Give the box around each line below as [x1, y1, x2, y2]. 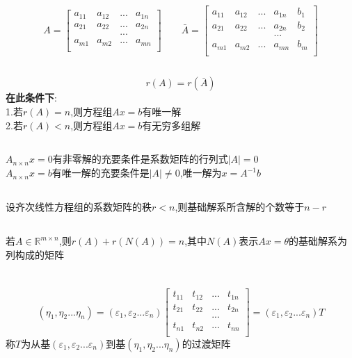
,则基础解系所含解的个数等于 [175, 200, 305, 214]
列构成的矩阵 [6, 247, 64, 261]
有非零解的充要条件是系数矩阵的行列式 [52, 152, 228, 166]
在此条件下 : [6, 90, 57, 105]
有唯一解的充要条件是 [51, 165, 150, 180]
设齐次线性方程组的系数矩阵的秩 [6, 200, 152, 214]
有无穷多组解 [142, 117, 201, 132]
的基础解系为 [289, 234, 348, 248]
